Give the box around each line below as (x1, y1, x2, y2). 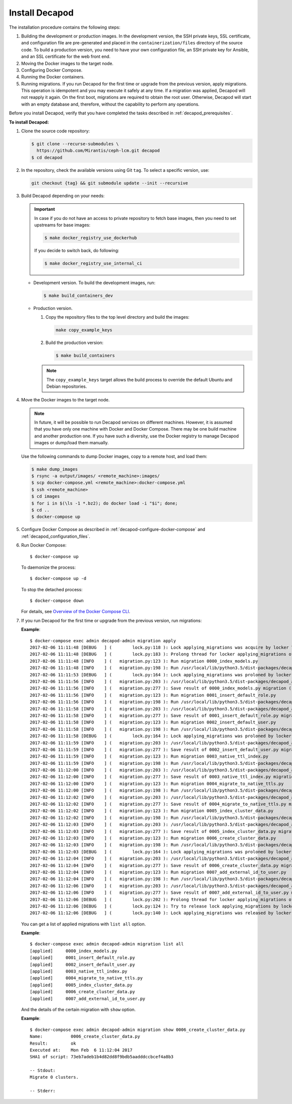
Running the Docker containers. (21, 74, 85, 80)
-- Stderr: (30, 1088, 56, 1094)
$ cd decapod (31, 155, 63, 160)
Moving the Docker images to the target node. (21, 60, 114, 66)
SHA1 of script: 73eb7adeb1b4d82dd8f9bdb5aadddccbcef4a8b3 (30, 1054, 174, 1060)
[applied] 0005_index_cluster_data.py (30, 982, 133, 988)
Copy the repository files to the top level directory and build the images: (45, 314, 190, 320)
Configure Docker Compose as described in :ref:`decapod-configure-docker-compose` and (21, 526, 205, 532)
